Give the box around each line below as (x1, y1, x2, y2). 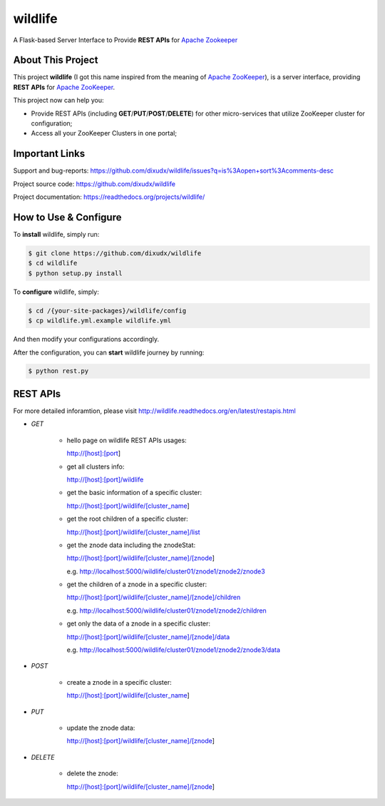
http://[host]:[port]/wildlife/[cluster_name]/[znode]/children (66, 593, 241, 602)
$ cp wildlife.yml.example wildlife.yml (28, 317, 171, 325)
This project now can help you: (13, 96, 104, 105)
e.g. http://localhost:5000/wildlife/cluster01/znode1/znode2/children (66, 606, 267, 615)
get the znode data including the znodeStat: (66, 541, 196, 549)
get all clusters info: (66, 462, 125, 471)
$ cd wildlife (28, 259, 78, 267)
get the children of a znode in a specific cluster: (66, 580, 207, 588)
